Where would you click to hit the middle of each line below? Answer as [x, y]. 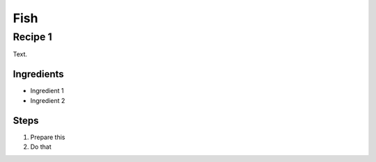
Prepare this [48, 137]
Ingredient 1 [47, 91]
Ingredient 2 [48, 100]
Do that [41, 147]
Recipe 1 [32, 37]
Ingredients [38, 74]
